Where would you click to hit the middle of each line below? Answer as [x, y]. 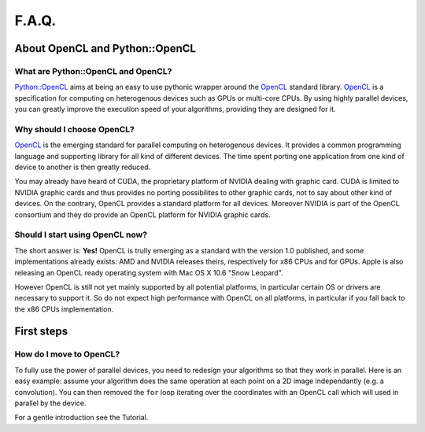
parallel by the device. [50, 403]
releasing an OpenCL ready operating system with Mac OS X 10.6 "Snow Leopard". [149, 272]
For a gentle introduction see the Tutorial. [81, 418]
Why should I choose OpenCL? [75, 129]
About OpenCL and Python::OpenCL [105, 48]
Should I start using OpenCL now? [81, 234]
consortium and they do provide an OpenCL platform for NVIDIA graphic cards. [142, 214]
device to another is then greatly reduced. [83, 167]
